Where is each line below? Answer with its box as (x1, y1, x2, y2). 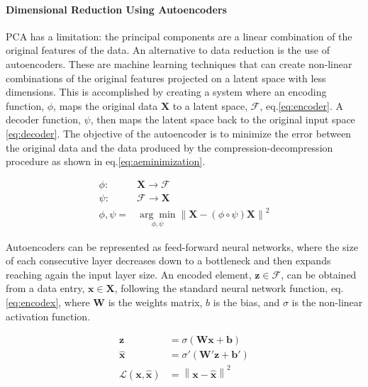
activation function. (6, 308, 91, 323)
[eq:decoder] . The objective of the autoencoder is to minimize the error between (6, 125, 352, 140)
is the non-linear (291, 294, 363, 309)
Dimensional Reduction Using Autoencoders (6, 1, 227, 16)
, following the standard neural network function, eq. (114, 281, 344, 296)
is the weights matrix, (108, 294, 203, 309)
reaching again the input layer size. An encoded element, (6, 267, 252, 281)
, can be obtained (281, 267, 357, 281)
